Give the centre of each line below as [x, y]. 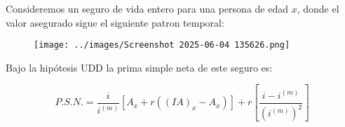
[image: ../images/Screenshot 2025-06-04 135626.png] [162, 45]
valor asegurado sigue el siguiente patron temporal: [115, 22]
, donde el [318, 8]
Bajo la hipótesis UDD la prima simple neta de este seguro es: [139, 67]
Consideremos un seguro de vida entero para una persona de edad [147, 8]
